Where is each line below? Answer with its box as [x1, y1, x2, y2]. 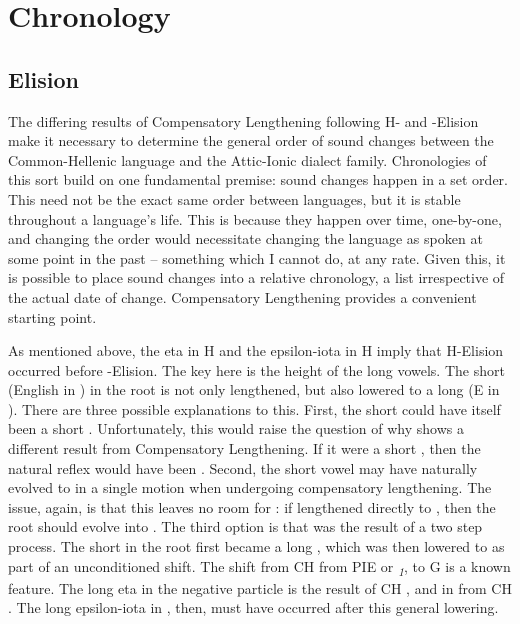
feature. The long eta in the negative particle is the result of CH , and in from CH [8, 577, 512, 598]
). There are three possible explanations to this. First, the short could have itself [8, 398, 501, 419]
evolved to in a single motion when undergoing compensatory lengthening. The [8, 477, 492, 498]
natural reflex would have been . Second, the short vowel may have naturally [8, 457, 478, 478]
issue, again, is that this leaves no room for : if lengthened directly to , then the [8, 496, 496, 517]
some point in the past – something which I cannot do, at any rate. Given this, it [8, 247, 506, 268]
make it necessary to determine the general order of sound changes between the [8, 130, 494, 151]
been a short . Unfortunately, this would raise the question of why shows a [8, 418, 464, 439]
